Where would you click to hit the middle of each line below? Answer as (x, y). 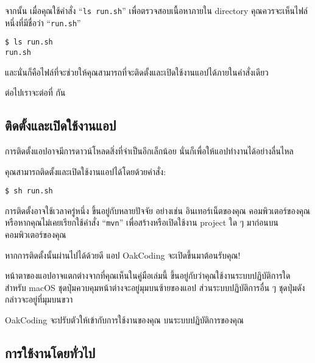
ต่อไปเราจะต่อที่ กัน (35, 92)
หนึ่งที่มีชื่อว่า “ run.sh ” (43, 22)
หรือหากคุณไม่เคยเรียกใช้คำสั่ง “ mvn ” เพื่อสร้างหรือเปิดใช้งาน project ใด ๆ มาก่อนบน (142, 222)
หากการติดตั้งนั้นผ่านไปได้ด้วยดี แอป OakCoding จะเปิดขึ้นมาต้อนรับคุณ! (123, 255)
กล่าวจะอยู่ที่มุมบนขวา (39, 299)
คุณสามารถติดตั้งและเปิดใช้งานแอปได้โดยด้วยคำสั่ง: (86, 171)
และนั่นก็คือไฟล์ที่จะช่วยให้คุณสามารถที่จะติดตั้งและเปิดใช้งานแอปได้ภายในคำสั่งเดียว (137, 72)
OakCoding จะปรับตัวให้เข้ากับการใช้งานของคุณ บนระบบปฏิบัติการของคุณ (125, 320)
